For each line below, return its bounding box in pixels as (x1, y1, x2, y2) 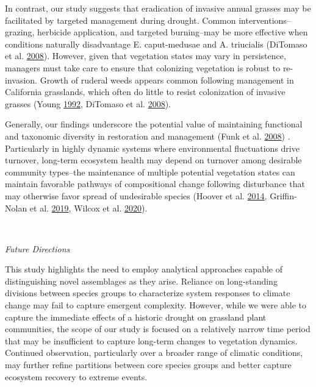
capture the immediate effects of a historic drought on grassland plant (5, 310, 267, 323)
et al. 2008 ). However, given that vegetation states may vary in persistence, (5, 49, 286, 62)
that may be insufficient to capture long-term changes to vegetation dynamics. (5, 334, 298, 347)
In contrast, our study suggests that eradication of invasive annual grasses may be (5, 2, 311, 14)
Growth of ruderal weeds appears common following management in (40, 73, 294, 86)
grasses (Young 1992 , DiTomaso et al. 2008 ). (5, 97, 171, 110)
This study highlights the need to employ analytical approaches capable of (5, 263, 282, 275)
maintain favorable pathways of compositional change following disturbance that (5, 177, 305, 190)
